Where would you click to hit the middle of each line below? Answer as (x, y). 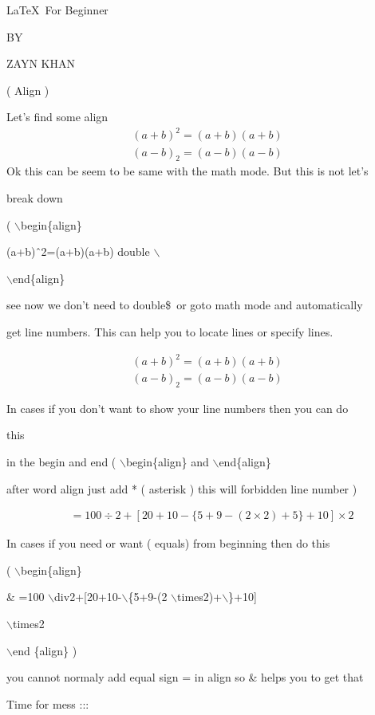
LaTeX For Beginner (57, 10)
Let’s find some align (57, 117)
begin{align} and (167, 462)
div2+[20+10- (88, 597)
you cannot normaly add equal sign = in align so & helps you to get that (185, 677)
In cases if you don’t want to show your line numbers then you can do (178, 408)
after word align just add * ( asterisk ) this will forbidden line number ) (182, 488)
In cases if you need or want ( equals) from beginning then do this (168, 543)
